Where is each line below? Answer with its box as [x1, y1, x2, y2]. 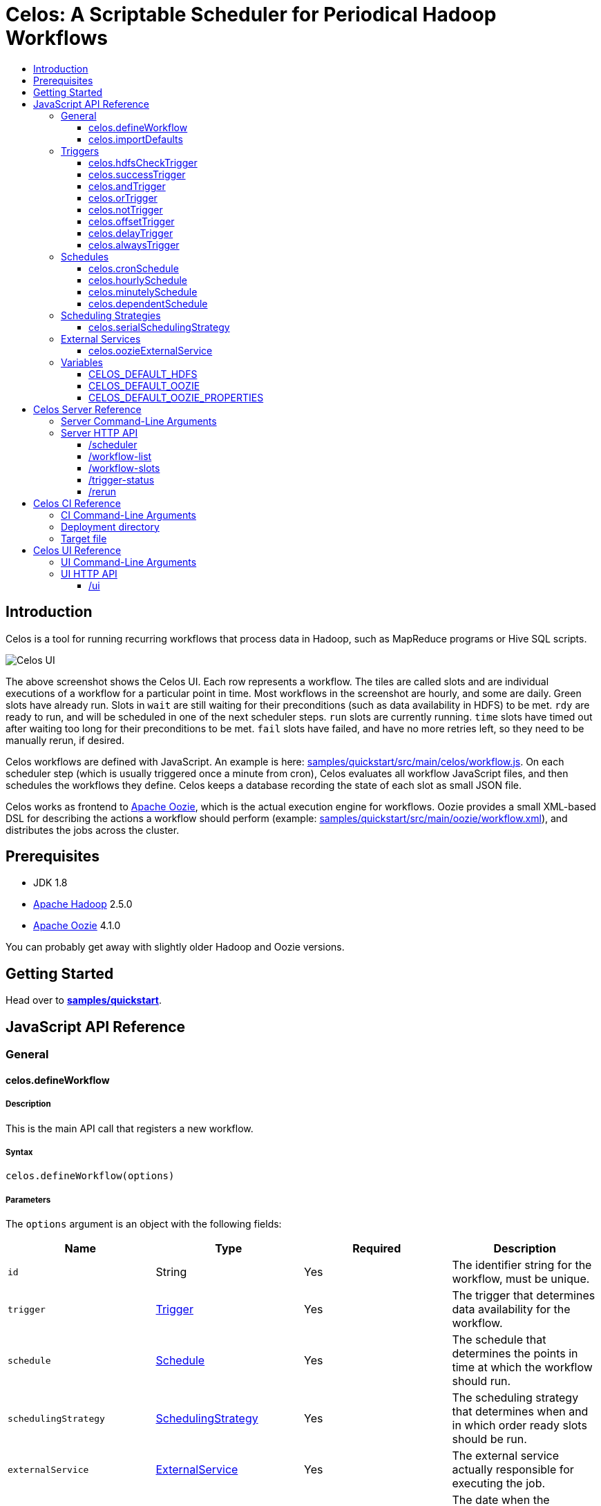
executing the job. [452, 1476, 546, 1491]
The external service [452, 1449, 560, 1463]
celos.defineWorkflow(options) [6, 1170, 175, 1182]
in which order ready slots [452, 1418, 587, 1433]
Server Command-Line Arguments [61, 414, 217, 427]
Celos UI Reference [33, 544, 122, 556]
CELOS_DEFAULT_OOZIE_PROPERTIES [88, 391, 264, 403]
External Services [61, 332, 141, 345]
